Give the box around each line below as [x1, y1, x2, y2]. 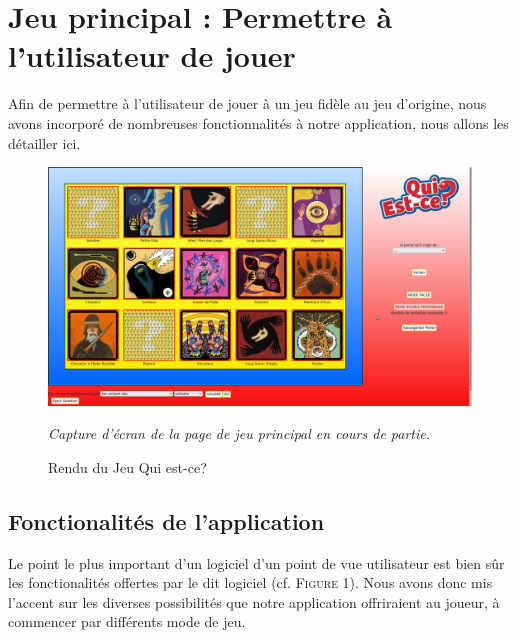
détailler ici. [8, 132, 81, 153]
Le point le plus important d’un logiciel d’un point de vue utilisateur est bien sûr [8, 552, 505, 573]
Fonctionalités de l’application [8, 505, 325, 536]
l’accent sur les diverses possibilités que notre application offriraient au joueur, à [8, 591, 500, 612]
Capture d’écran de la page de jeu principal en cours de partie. [48, 423, 431, 444]
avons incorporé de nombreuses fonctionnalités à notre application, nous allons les [8, 112, 509, 133]
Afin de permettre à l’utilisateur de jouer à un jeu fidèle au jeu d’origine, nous [8, 93, 487, 114]
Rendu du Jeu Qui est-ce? [48, 456, 207, 477]
